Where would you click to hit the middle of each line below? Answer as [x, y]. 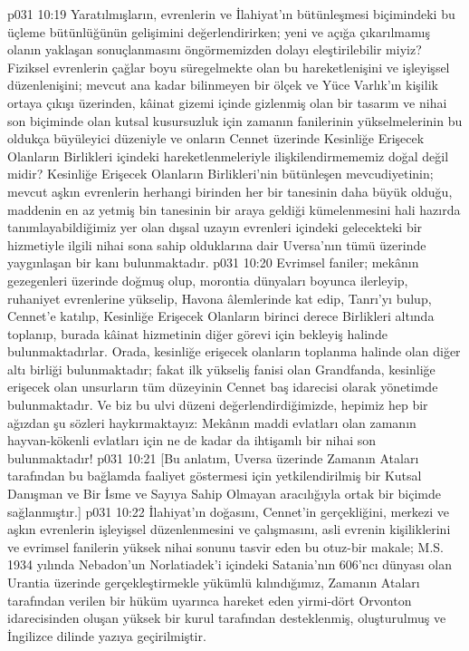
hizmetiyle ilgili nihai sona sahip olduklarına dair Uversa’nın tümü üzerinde [217, 244]
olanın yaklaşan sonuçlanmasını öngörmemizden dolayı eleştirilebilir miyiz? [215, 49]
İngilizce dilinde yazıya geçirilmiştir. [107, 635]
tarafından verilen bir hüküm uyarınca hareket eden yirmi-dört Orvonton [210, 600]
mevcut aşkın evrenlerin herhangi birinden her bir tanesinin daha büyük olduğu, [230, 191]
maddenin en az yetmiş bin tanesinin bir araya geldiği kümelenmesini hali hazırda [234, 209]
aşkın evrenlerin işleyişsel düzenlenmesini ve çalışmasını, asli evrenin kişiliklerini [229, 529]
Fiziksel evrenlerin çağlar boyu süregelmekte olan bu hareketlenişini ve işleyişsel [229, 67]
